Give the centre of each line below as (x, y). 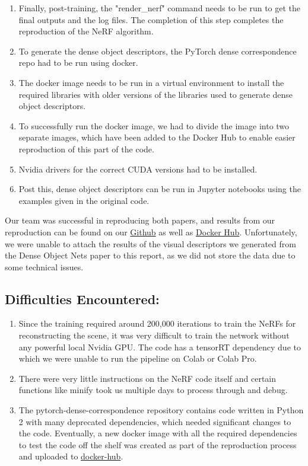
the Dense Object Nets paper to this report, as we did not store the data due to (150, 255)
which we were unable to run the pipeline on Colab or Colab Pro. (138, 358)
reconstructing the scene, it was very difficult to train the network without (154, 335)
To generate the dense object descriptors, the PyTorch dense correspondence (158, 51)
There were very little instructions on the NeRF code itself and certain (147, 378)
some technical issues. (44, 266)
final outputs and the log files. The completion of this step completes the (151, 19)
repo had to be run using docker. (78, 63)
